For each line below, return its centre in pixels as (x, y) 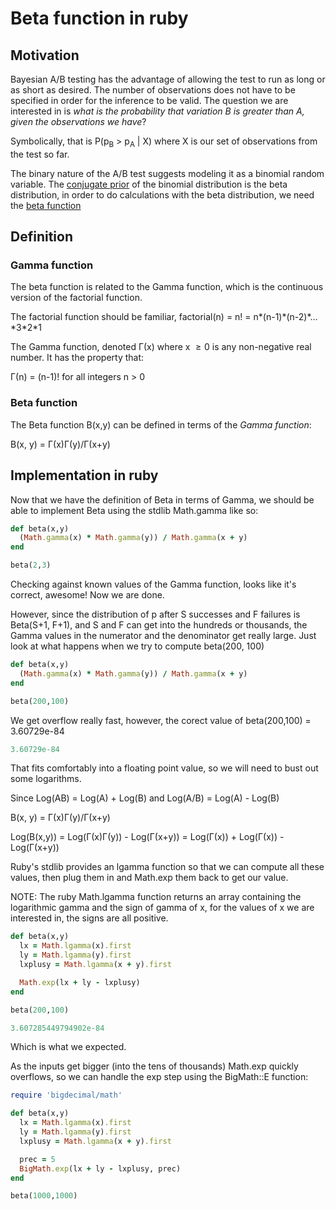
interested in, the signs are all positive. (89, 918)
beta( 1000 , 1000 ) (44, 1196)
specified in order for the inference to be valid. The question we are (149, 100)
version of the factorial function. (76, 298)
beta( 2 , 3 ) (31, 565)
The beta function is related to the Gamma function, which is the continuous (167, 287)
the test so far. (40, 154)
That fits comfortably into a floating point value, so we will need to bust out (164, 768)
